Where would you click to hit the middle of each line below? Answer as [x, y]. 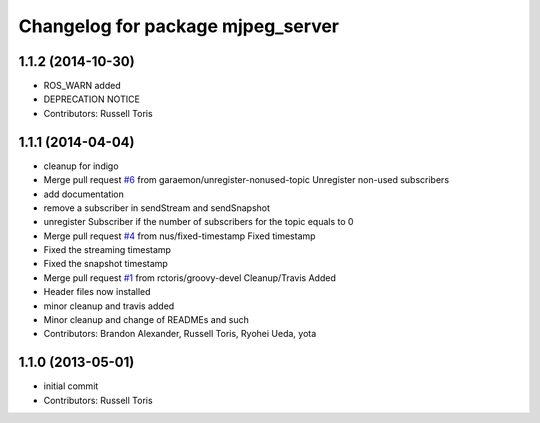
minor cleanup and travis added [109, 306]
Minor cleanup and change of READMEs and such [146, 320]
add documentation [84, 194]
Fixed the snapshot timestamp [106, 264]
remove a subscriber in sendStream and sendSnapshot [156, 207]
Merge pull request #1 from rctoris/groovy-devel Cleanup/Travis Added [190, 277]
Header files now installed [97, 292]
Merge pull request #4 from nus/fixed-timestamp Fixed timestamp [179, 236]
